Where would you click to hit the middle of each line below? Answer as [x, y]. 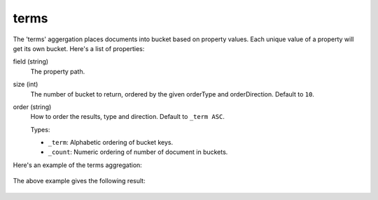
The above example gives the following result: [79, 181]
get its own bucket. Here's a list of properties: [79, 48]
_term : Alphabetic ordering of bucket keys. [111, 143]
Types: [40, 129]
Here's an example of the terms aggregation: [78, 165]
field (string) [31, 62]
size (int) [26, 85]
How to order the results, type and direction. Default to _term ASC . [128, 117]
